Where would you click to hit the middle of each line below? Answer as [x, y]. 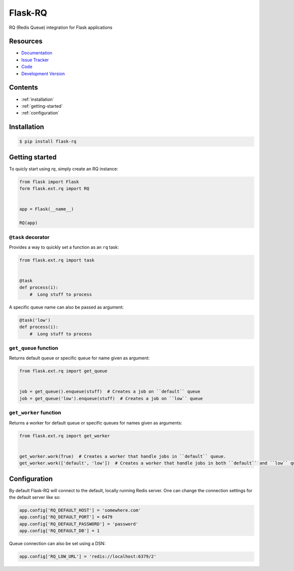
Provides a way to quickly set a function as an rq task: [64, 247]
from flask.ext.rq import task [57, 260]
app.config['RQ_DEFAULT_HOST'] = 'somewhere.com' [80, 510]
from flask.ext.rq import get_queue [63, 371]
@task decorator [29, 237]
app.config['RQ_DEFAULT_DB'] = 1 [60, 531]
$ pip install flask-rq [48, 142]
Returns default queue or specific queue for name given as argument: [79, 358]
